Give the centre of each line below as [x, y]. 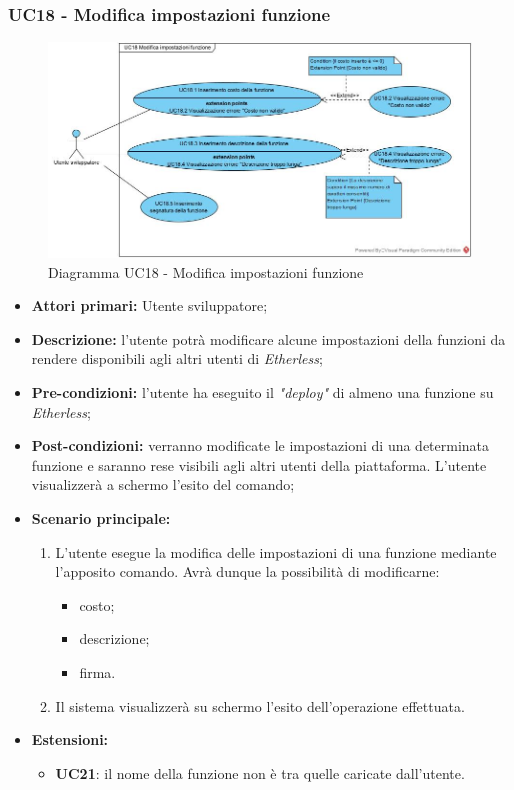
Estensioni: [70, 739]
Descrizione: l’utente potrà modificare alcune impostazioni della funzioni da [268, 338]
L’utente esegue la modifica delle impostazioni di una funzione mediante [276, 551]
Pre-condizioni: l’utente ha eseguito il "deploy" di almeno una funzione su [262, 392]
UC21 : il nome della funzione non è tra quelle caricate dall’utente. [260, 772]
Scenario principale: [101, 517]
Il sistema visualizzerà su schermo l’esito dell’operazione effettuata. [260, 705]
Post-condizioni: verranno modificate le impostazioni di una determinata [260, 445]
